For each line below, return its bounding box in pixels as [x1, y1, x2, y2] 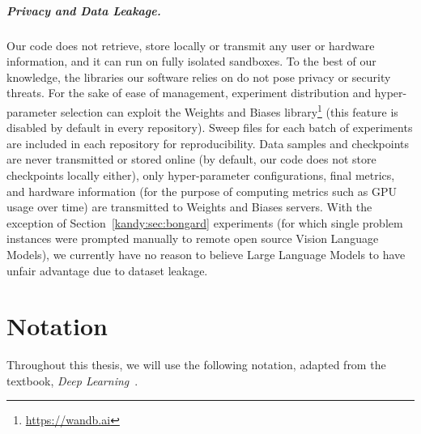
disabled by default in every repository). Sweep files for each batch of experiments [6, 119, 413, 136]
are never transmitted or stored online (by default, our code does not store [6, 151, 376, 168]
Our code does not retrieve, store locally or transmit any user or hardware [6, 36, 375, 53]
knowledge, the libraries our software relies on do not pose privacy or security [6, 68, 391, 85]
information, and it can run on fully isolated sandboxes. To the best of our [6, 53, 376, 70]
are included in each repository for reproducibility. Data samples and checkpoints [6, 134, 409, 151]
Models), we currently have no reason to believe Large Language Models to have [6, 245, 406, 262]
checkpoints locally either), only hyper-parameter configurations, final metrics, [6, 166, 395, 183]
